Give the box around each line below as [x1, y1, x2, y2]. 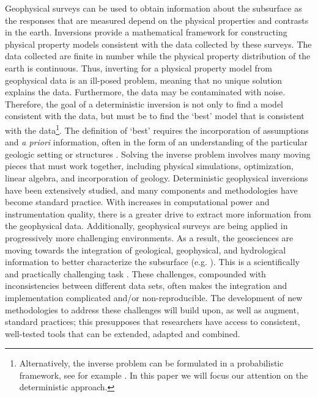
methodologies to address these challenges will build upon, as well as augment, [5, 303, 299, 316]
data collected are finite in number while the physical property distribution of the [5, 49, 311, 62]
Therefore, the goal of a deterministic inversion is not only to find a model [5, 97, 283, 110]
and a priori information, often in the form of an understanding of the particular [5, 136, 308, 148]
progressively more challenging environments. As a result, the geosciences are [5, 231, 294, 244]
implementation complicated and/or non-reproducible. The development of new [5, 291, 303, 304]
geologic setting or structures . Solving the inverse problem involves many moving [5, 147, 311, 160]
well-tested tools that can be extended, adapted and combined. [5, 327, 240, 340]
